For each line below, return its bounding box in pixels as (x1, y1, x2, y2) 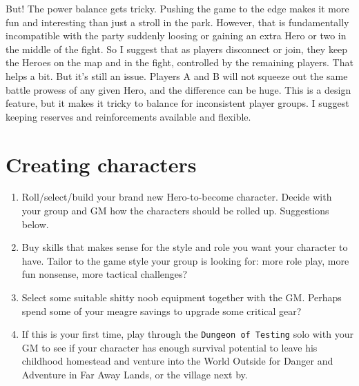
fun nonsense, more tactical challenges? (21, 267, 188, 281)
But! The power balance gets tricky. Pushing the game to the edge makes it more (6, 1, 349, 15)
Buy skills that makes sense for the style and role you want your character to (21, 240, 348, 254)
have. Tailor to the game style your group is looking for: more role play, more (21, 253, 349, 267)
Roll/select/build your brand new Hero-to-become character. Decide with (21, 190, 332, 204)
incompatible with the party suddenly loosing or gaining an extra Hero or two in (6, 28, 347, 43)
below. (21, 216, 49, 231)
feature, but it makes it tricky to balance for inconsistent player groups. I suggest (6, 96, 349, 110)
